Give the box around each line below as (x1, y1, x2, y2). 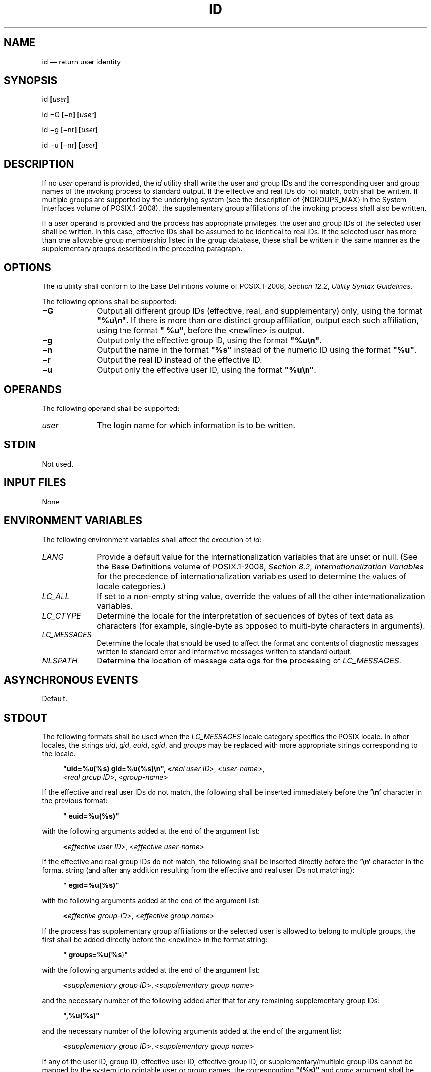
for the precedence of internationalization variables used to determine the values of (97, 571, 407, 581)
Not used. (42, 459, 74, 468)
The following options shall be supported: (42, 297, 177, 306)
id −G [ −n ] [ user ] (42, 110, 96, 119)
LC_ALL (42, 591, 70, 601)
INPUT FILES (4, 476, 66, 489)
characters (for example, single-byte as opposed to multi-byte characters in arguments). (97, 620, 425, 631)
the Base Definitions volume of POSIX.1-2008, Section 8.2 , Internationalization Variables (97, 561, 424, 571)
